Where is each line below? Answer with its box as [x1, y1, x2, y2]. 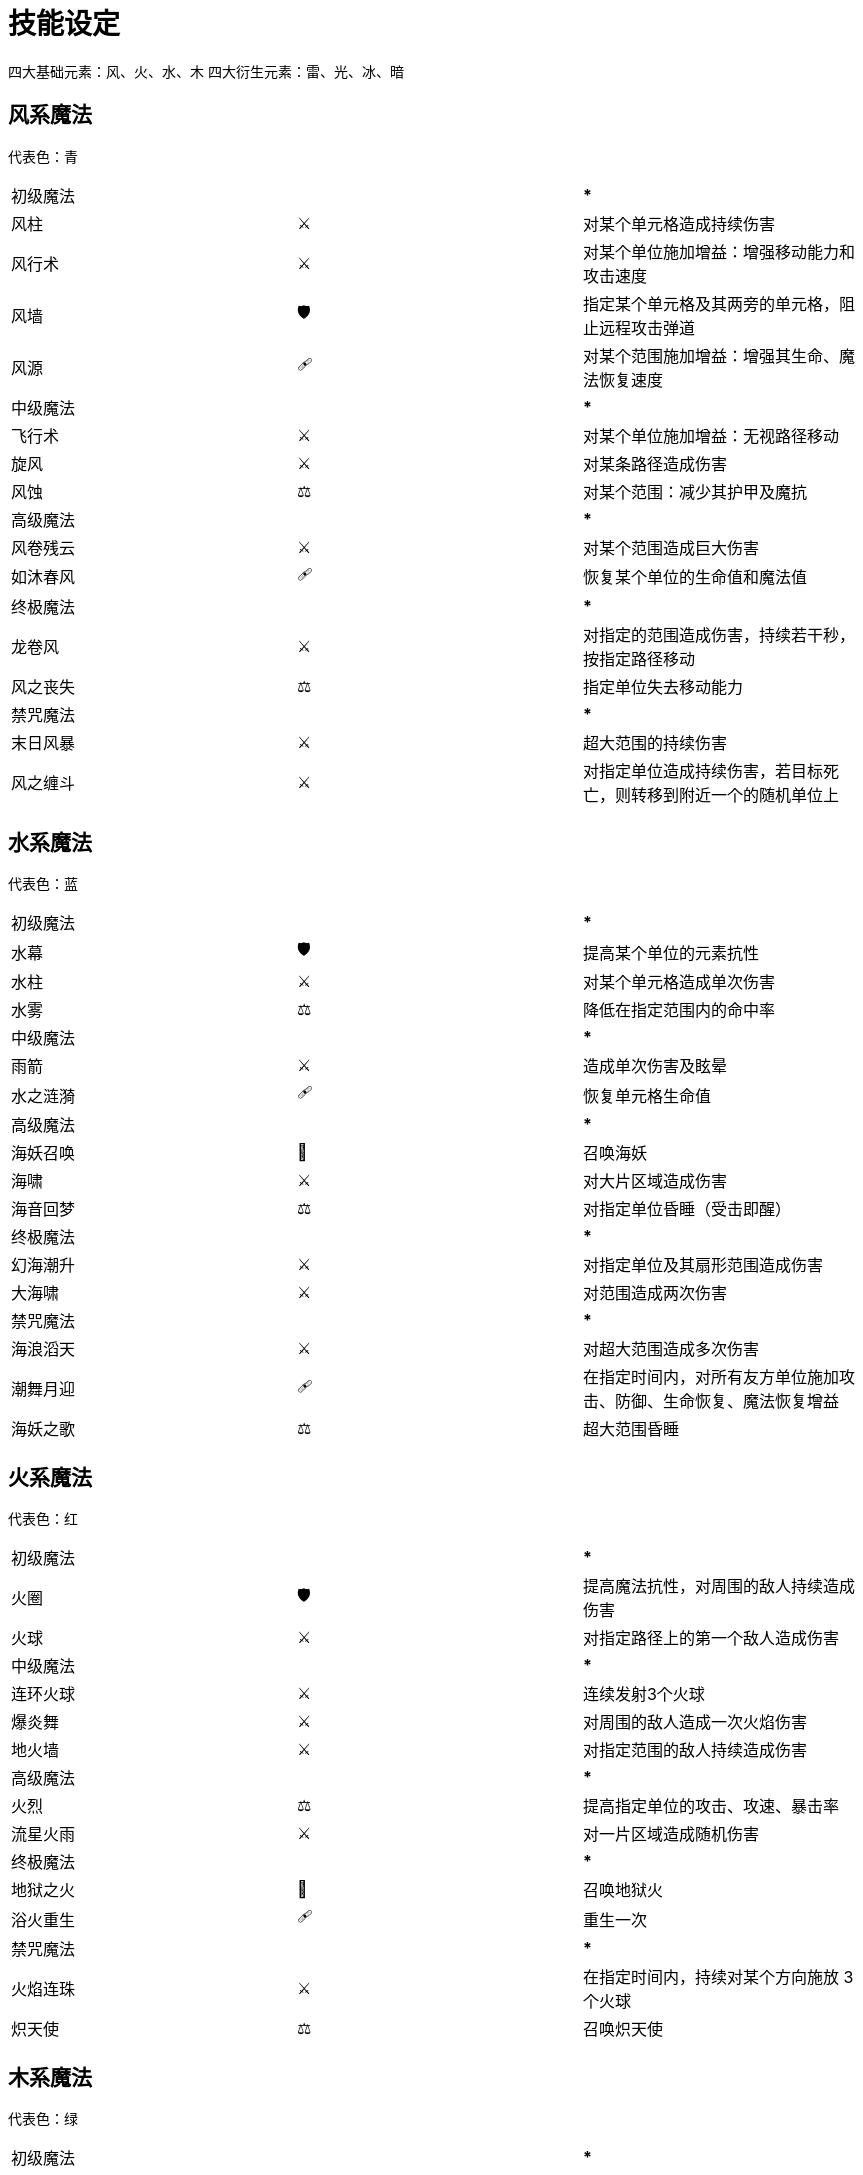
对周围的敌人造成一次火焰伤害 [582, 1712, 807, 1733]
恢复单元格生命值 [582, 1085, 711, 1106]
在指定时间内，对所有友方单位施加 [582, 1367, 839, 1388]
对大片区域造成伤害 [582, 1171, 727, 1192]
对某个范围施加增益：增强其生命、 [582, 345, 839, 366]
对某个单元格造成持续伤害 [582, 213, 775, 234]
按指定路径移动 [582, 648, 695, 669]
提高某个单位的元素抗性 [582, 942, 759, 963]
